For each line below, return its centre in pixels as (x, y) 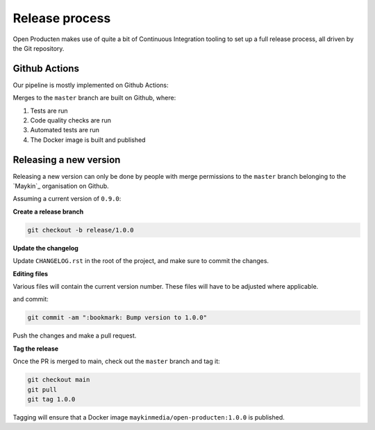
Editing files (31, 273)
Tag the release (36, 349)
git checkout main (59, 380)
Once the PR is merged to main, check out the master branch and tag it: (116, 361)
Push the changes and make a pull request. (75, 336)
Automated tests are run (65, 130)
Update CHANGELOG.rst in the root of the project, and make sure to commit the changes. (141, 261)
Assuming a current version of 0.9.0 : (67, 199)
